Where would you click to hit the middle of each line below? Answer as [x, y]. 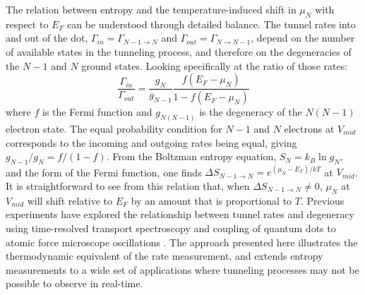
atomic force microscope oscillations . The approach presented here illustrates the [182, 242]
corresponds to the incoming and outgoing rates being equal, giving [151, 142]
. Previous [322, 200]
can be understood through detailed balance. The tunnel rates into [211, 24]
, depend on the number [303, 38]
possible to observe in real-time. [74, 283]
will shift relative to [70, 200]
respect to [27, 24]
